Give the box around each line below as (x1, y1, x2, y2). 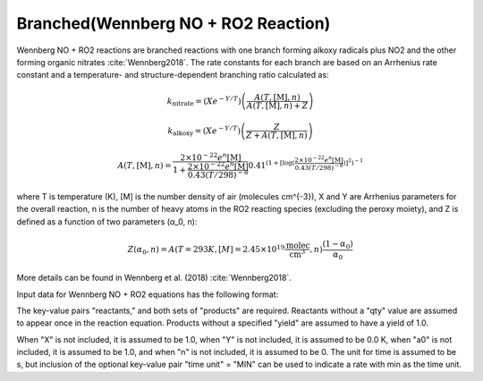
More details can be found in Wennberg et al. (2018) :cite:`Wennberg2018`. (16, 273, 292, 284)
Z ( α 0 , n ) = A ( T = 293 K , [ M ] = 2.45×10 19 (127, 242, 285, 257)
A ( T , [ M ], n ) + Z (246, 100, 309, 111)
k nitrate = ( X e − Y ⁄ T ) (166, 94, 241, 107)
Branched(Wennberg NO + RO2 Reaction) (16, 13, 331, 33)
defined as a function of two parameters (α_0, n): (16, 216, 198, 227)
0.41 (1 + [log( (248, 159, 295, 171)
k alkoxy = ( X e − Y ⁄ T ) (167, 124, 241, 138)
